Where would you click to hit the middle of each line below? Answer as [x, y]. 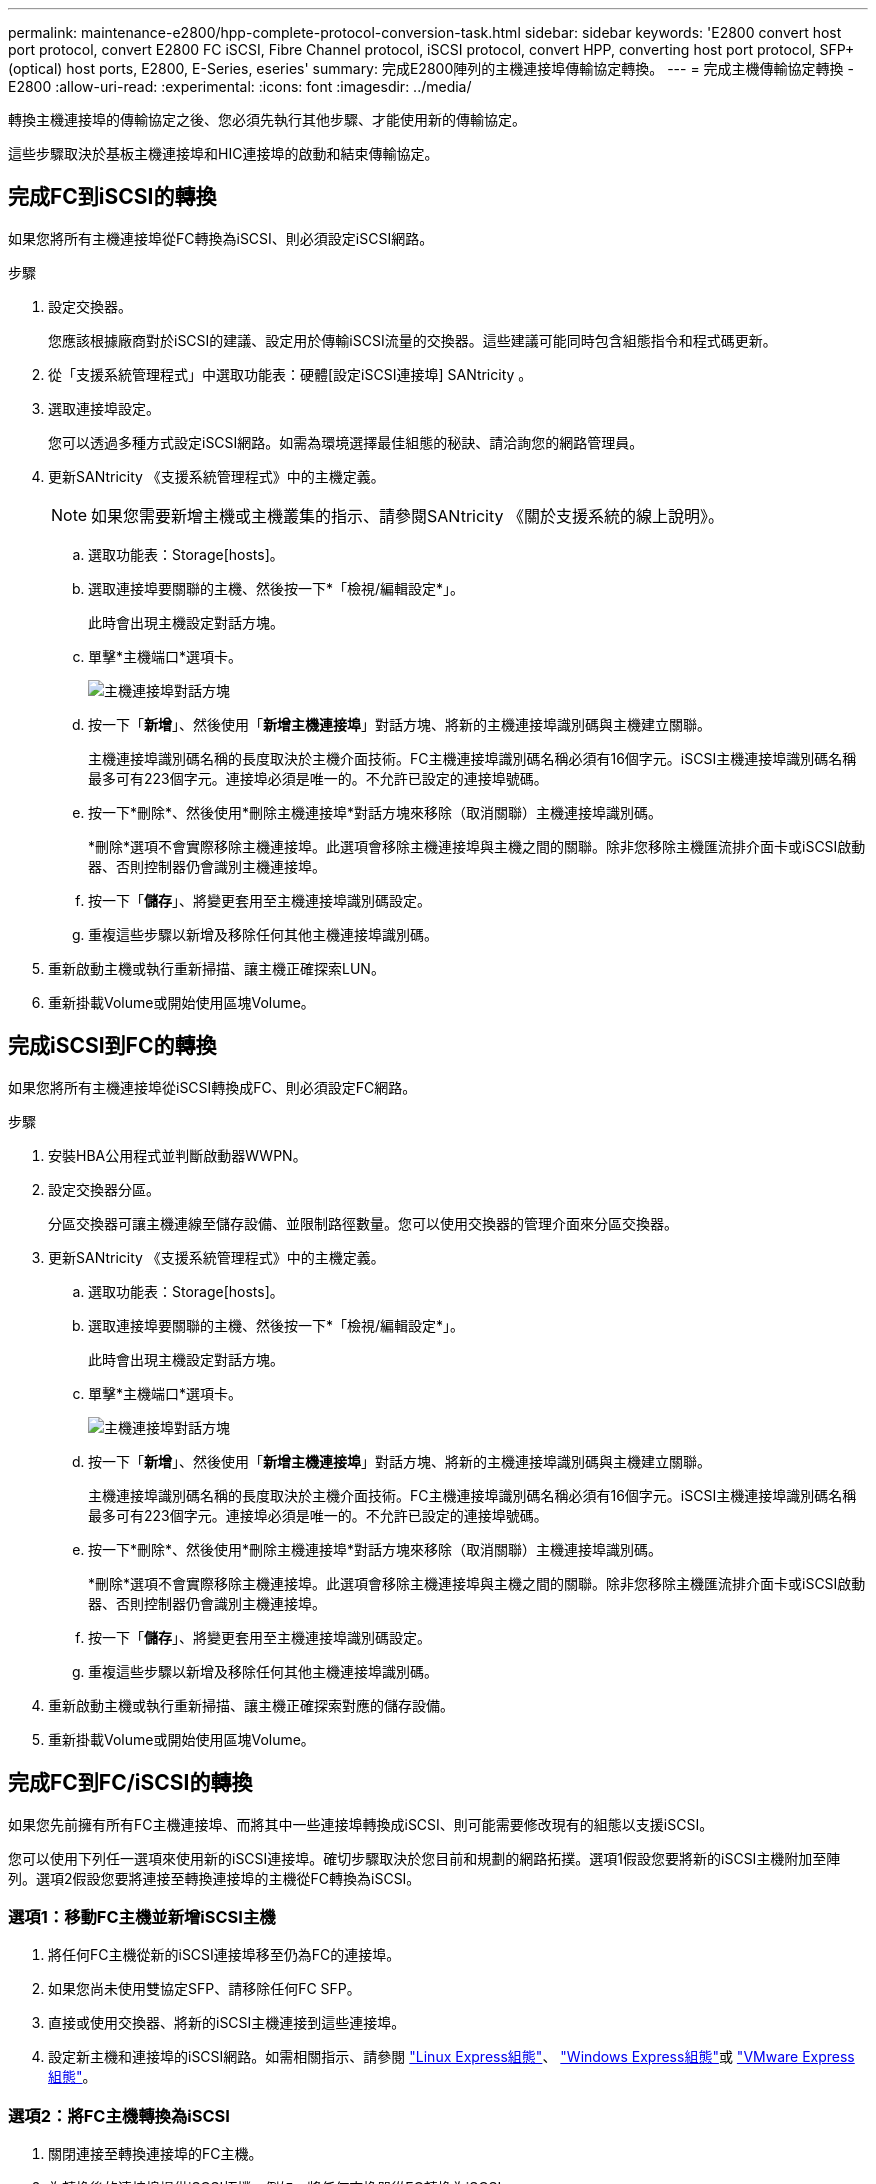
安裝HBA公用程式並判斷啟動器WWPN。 [177, 1155]
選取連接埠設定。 [104, 408]
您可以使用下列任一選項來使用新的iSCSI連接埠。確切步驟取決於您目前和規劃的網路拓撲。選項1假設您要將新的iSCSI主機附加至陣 [424, 1858]
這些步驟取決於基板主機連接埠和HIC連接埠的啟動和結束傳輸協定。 [223, 153]
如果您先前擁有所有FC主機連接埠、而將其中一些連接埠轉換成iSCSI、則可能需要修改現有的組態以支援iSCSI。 [361, 1824]
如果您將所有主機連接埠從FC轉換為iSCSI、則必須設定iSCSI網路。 [221, 238]
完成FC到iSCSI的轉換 [112, 197]
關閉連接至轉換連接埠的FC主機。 [155, 2154]
